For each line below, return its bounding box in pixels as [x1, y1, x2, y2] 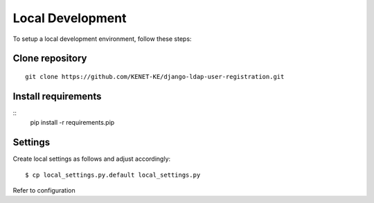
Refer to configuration [12, 186, 75, 194]
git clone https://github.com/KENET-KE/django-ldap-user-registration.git [25, 73, 285, 80]
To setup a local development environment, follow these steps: [12, 35, 192, 43]
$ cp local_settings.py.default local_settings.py [25, 170, 201, 179]
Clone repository [12, 53, 87, 64]
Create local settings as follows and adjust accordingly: [12, 155, 171, 163]
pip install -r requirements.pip [30, 118, 115, 127]
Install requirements [12, 90, 102, 102]
